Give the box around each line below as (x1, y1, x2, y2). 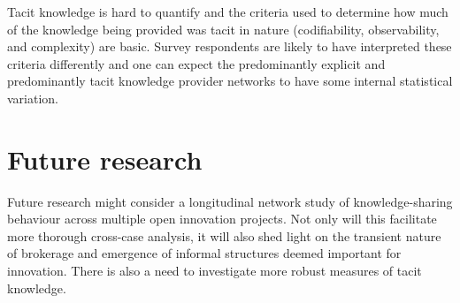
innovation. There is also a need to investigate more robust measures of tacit (7, 261, 422, 280)
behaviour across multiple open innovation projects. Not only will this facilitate (7, 209, 437, 228)
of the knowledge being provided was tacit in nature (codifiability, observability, (7, 19, 440, 38)
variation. (7, 88, 59, 107)
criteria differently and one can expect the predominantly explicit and (7, 54, 386, 72)
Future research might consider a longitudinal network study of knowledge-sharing (7, 192, 453, 210)
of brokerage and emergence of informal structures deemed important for (7, 244, 402, 262)
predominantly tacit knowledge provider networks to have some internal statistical (7, 72, 453, 90)
